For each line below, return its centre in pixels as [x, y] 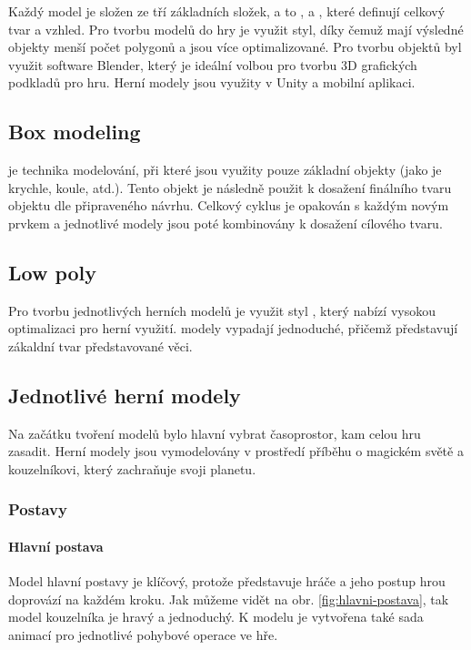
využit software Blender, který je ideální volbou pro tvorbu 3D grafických [213, 64]
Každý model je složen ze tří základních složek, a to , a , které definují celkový [227, 11]
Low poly [53, 272]
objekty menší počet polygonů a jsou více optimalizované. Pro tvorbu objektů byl [235, 47]
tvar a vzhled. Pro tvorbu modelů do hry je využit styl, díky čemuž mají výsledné [236, 29]
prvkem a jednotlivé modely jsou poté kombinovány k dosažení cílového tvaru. [225, 223]
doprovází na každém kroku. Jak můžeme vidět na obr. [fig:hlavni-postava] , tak [229, 599]
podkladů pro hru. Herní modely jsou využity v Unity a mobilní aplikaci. [212, 82]
